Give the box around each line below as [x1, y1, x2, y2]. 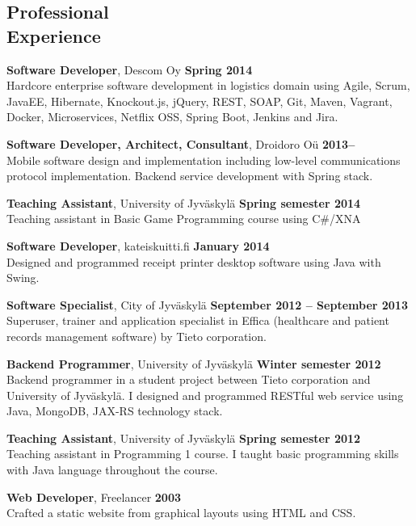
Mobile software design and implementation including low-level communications [6, 151, 401, 168]
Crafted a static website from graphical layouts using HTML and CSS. [6, 504, 356, 521]
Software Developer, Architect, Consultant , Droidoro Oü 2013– [6, 135, 355, 152]
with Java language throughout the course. [6, 461, 218, 478]
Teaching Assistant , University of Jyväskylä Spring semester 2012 [6, 429, 361, 446]
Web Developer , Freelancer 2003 [6, 488, 181, 505]
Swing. [6, 269, 40, 286]
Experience [6, 23, 101, 48]
